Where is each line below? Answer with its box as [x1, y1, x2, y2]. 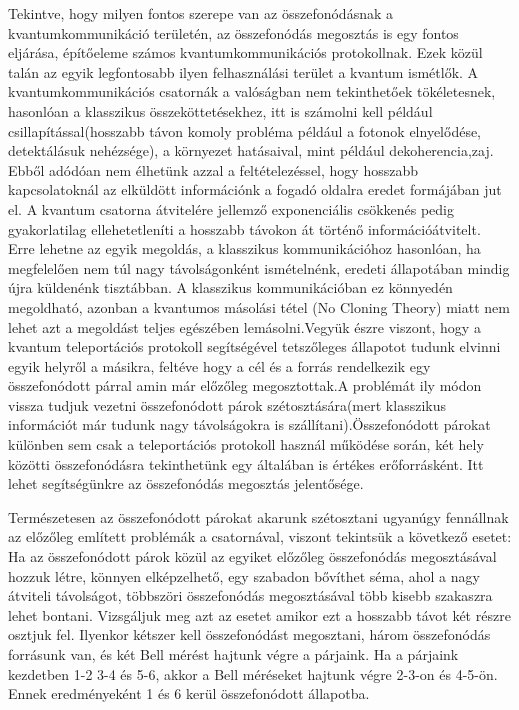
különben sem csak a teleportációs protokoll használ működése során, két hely [8, 434, 484, 455]
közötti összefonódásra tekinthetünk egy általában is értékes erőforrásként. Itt [8, 453, 484, 474]
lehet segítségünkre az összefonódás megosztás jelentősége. [8, 473, 364, 494]
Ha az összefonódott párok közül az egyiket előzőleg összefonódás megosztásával [8, 546, 497, 567]
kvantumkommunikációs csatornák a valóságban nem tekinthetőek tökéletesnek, [8, 81, 496, 102]
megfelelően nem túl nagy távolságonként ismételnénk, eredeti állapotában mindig [8, 257, 510, 278]
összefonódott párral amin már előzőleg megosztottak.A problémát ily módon [8, 375, 482, 396]
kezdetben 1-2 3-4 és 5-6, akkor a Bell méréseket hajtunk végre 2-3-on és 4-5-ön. [8, 663, 498, 684]
